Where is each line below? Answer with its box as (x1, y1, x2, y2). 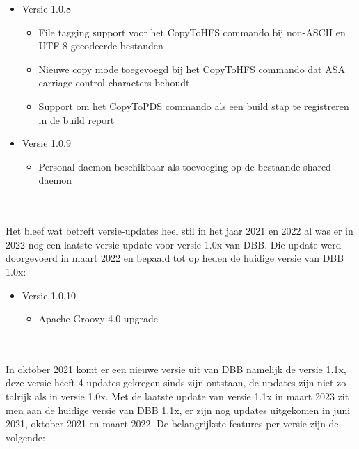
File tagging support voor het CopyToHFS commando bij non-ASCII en (38, 24, 346, 39)
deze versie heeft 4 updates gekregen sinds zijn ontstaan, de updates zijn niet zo (6, 375, 346, 390)
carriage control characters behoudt (38, 75, 190, 90)
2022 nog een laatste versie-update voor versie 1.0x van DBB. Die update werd (6, 237, 342, 251)
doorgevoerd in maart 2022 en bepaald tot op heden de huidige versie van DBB (6, 251, 344, 265)
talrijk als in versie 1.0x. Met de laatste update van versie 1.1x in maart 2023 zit (6, 389, 349, 404)
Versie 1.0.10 (22, 287, 76, 302)
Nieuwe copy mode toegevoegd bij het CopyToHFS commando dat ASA (38, 61, 345, 76)
